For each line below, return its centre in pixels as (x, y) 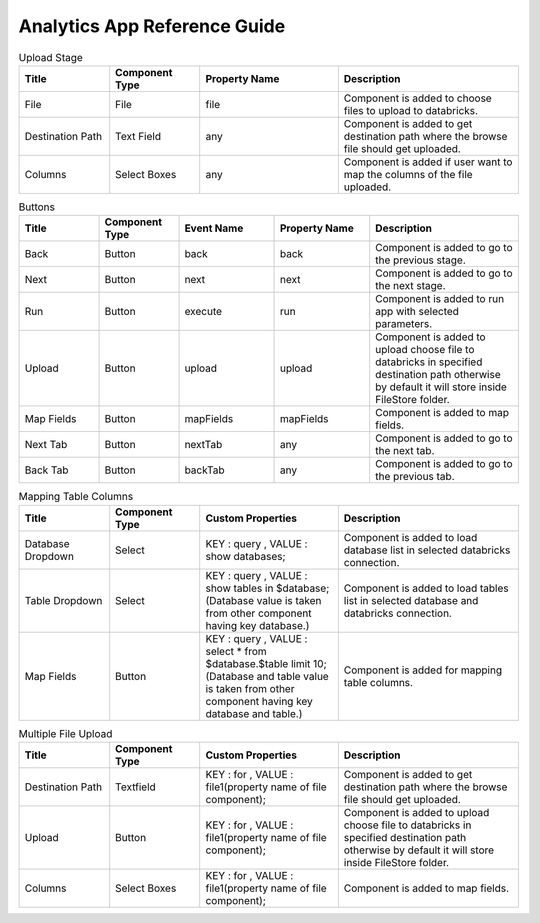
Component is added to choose (417, 98)
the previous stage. (421, 260)
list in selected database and (411, 600)
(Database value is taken (263, 600)
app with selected (417, 312)
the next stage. (410, 286)
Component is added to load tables (426, 588)
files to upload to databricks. (411, 110)
